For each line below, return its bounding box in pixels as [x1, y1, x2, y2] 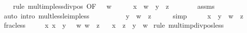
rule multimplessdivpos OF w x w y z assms [13, 1, 215, 11]
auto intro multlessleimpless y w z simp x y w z [3, 10, 244, 20]
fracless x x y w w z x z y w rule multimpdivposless [3, 20, 224, 30]
